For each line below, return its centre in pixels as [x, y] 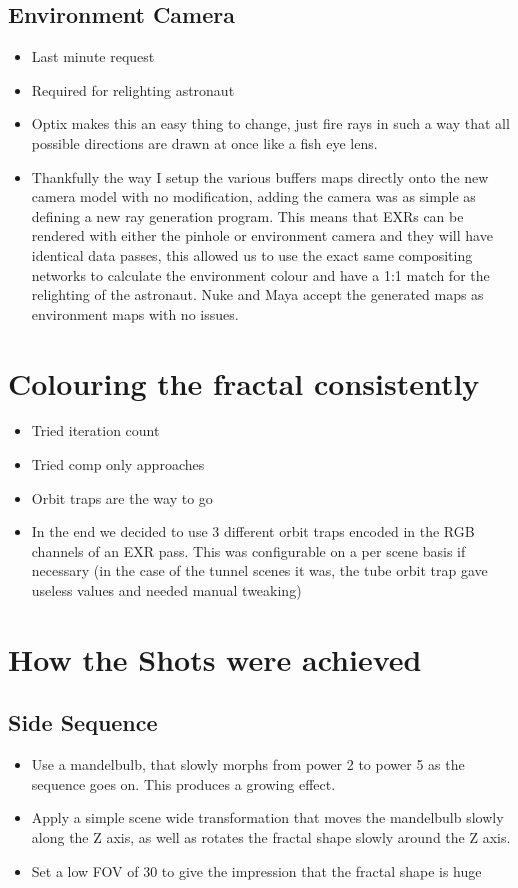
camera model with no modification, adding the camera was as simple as [253, 196]
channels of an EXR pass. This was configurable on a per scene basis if [248, 550]
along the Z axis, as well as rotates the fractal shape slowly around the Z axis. [271, 836]
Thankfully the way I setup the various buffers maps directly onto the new [260, 176]
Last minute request [93, 56]
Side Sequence [83, 722]
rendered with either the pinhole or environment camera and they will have [262, 235]
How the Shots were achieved [215, 658]
